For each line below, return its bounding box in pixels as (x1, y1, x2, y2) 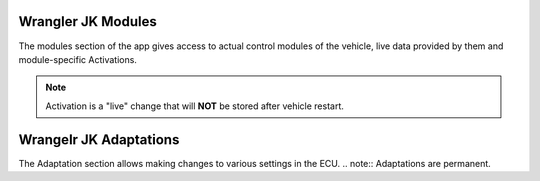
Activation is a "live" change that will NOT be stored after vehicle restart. (45, 100, 344, 112)
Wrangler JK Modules (18, 13, 157, 30)
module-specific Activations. (18, 53, 137, 65)
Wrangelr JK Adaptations (18, 131, 180, 148)
